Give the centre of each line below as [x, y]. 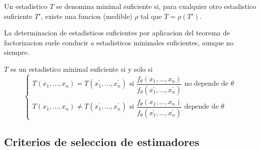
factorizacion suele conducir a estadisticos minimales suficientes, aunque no [119, 42]
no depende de [206, 84]
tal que [151, 16]
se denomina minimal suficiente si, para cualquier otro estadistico [156, 6]
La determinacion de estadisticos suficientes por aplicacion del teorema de [117, 33]
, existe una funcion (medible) [86, 16]
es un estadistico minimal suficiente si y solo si [81, 69]
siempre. [17, 52]
